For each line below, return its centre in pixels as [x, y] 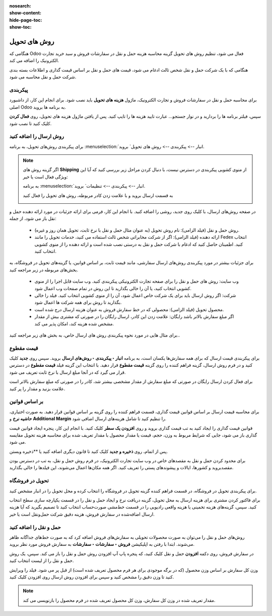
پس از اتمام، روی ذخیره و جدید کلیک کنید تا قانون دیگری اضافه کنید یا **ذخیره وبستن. [89, 451]
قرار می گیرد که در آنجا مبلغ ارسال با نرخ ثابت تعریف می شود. [67, 372]
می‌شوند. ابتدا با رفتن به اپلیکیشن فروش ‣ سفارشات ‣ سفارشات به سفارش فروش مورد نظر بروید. [102, 544]
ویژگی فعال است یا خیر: [45, 177]
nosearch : [20, 6]
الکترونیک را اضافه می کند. [34, 61]
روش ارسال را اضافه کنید [37, 136]
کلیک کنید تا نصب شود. [30, 123]
